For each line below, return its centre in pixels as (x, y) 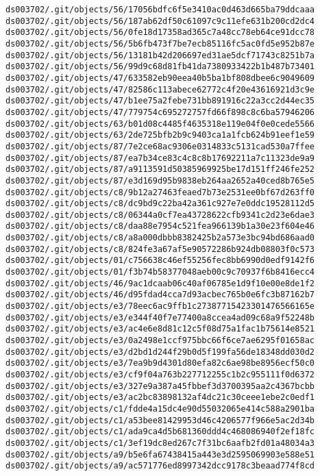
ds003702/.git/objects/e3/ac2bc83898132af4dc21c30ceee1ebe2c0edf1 (160, 398)
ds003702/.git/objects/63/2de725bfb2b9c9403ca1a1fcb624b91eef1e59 (160, 135)
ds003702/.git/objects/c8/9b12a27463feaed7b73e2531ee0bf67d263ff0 (160, 192)
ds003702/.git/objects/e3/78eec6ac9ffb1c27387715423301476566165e (160, 306)
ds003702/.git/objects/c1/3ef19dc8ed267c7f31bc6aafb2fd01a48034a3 (160, 443)
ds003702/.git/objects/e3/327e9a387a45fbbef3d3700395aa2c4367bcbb (160, 386)
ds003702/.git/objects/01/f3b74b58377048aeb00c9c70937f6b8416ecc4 (160, 272)
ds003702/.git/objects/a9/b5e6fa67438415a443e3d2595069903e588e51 (160, 454)
